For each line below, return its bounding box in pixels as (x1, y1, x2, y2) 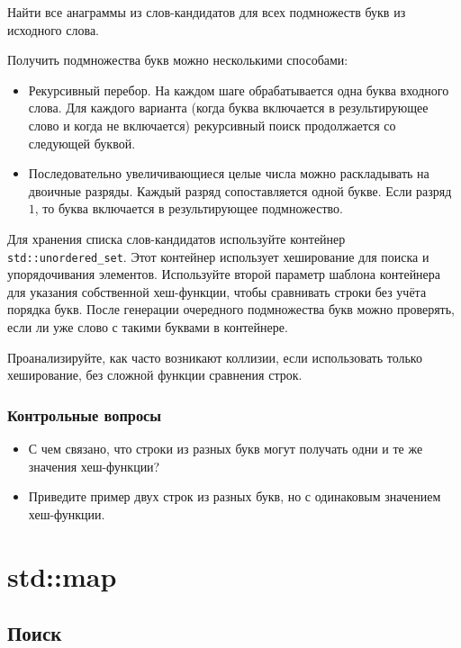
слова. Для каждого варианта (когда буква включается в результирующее (28, 98, 429, 117)
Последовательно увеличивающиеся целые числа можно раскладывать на (28, 164, 429, 183)
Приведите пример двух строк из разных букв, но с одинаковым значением (28, 487, 441, 506)
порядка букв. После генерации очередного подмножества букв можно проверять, (7, 300, 456, 319)
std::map (7, 557, 117, 594)
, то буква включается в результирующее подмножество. (34, 199, 343, 218)
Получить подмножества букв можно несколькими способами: (7, 50, 348, 69)
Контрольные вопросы (7, 403, 162, 426)
